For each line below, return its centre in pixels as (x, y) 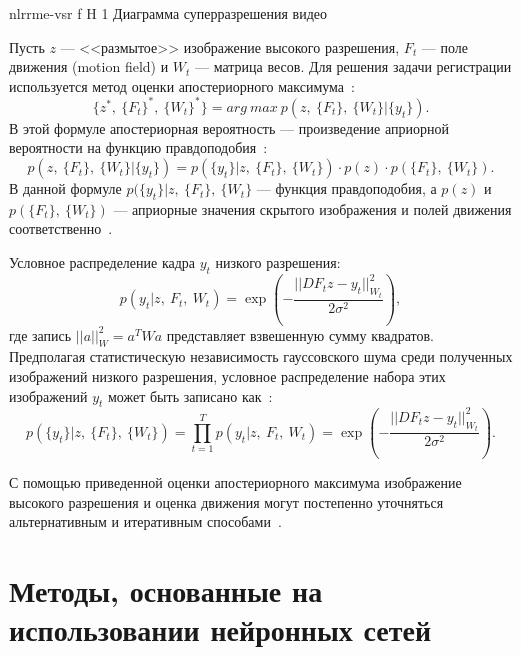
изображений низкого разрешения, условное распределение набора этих (227, 376)
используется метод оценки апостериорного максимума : (182, 85)
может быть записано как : (190, 395)
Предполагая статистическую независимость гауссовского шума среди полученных (261, 356)
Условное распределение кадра (102, 262)
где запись (40, 334)
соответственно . (61, 228)
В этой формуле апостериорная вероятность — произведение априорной (229, 127)
